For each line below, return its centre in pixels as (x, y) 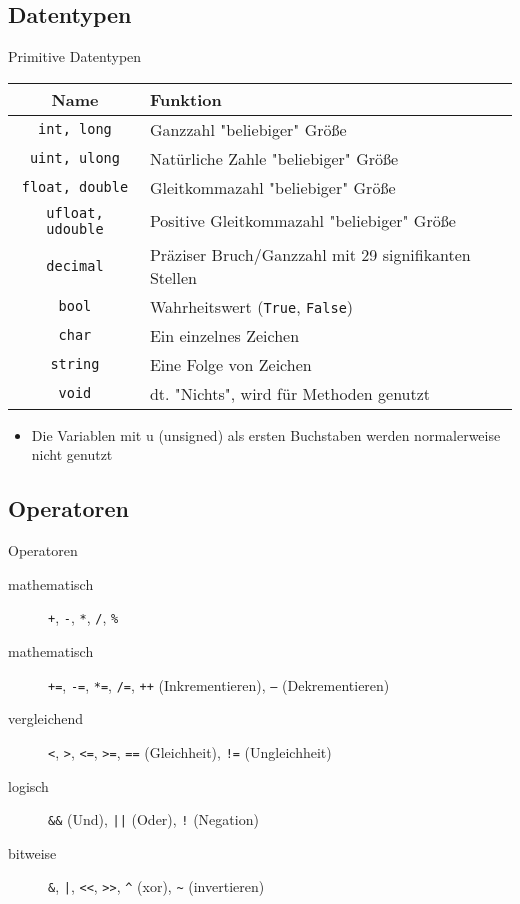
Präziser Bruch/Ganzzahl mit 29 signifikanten (310, 254)
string (75, 364)
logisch (28, 785)
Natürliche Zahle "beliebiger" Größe (274, 158)
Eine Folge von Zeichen (230, 364)
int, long (75, 129)
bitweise (32, 852)
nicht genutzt (72, 454)
